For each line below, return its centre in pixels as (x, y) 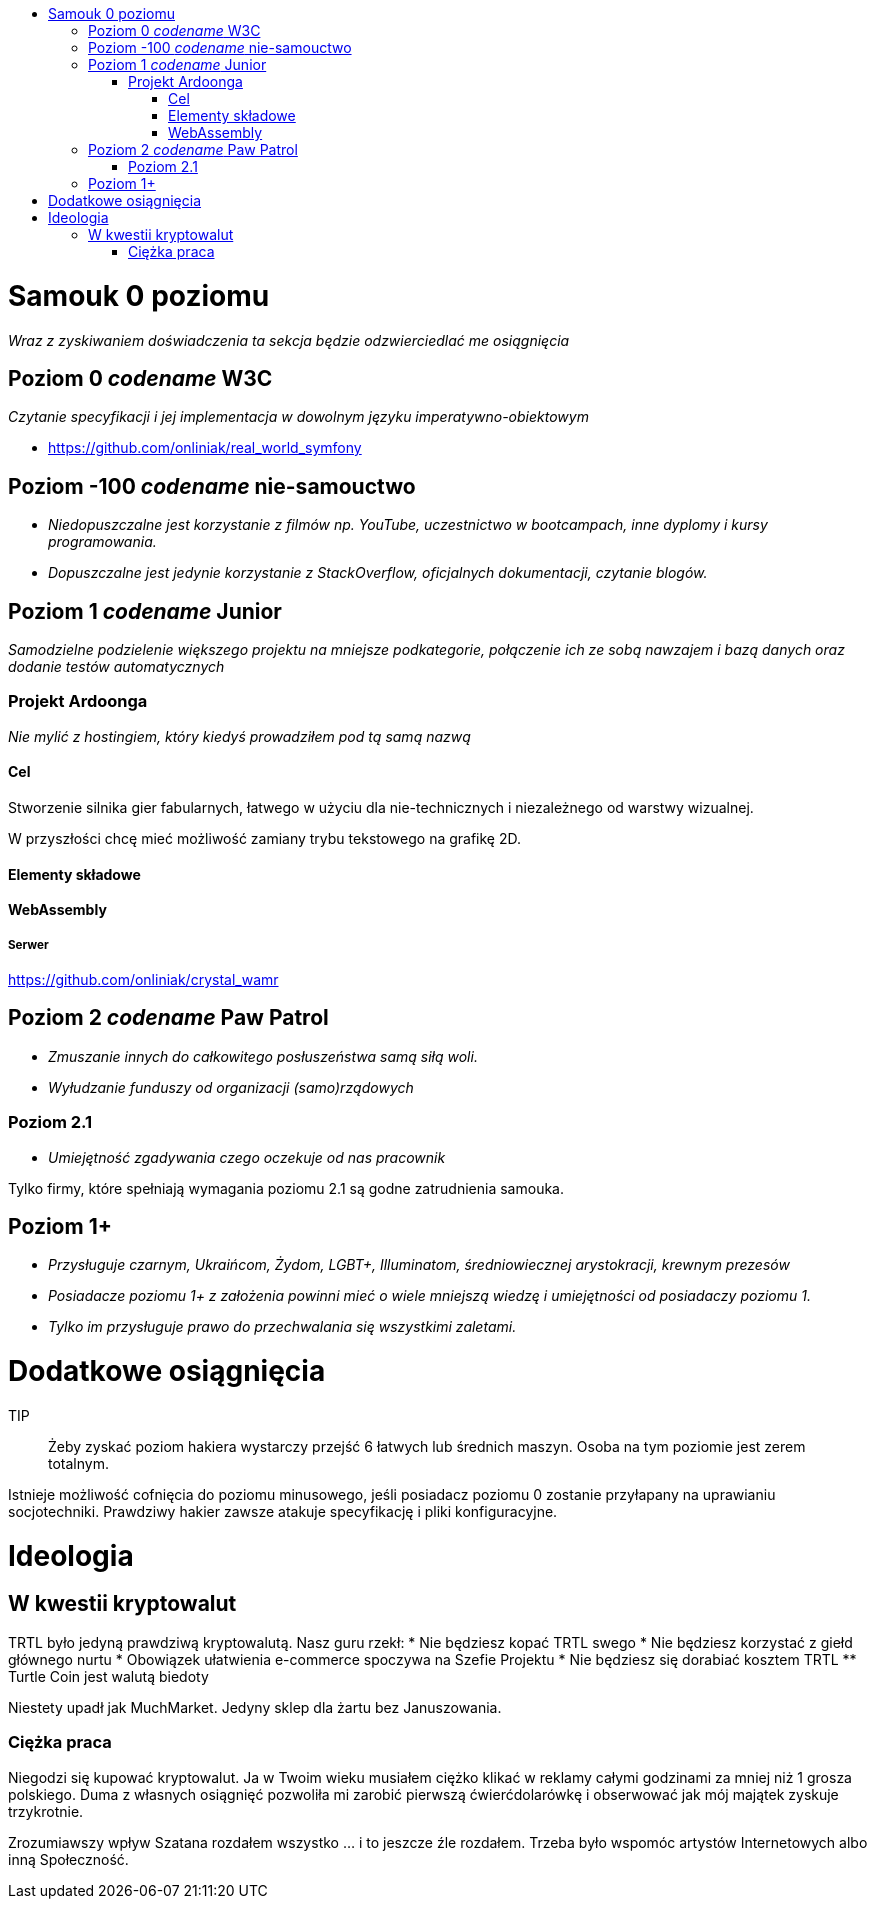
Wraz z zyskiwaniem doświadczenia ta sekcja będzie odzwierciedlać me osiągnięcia (289, 340)
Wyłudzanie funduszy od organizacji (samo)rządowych (231, 1087)
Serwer (28, 944)
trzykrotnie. (46, 1811)
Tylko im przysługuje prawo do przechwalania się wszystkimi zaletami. (282, 1327)
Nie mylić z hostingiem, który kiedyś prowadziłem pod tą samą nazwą (239, 736)
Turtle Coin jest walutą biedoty (108, 1676)
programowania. (102, 542)
